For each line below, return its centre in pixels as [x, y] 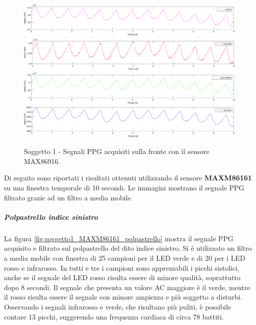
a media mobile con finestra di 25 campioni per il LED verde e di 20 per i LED [125, 257]
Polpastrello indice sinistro [51, 217]
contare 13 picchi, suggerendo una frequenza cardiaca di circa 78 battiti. [114, 316]
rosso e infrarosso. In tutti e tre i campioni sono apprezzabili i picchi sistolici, [122, 267]
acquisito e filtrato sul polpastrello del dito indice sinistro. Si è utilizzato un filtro [128, 248]
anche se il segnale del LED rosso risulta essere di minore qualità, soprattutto [122, 277]
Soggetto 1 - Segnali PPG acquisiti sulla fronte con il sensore [117, 151]
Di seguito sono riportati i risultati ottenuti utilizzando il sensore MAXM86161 [128, 178]
